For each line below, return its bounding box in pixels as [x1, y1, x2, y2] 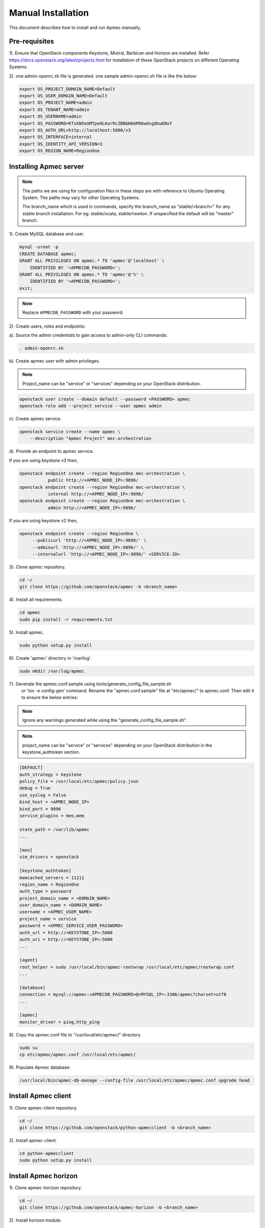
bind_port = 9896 [19, 806, 61, 811]
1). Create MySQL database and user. [9, 231, 84, 237]
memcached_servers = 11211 [19, 875, 84, 880]
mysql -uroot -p [19, 244, 59, 250]
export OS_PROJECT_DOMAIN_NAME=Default [19, 86, 115, 92]
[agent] [19, 957, 38, 963]
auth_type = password [19, 889, 72, 894]
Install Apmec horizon [9, 1172, 78, 1180]
